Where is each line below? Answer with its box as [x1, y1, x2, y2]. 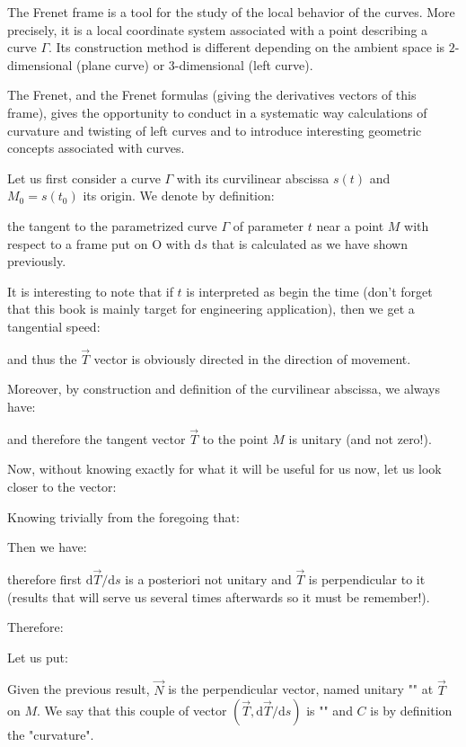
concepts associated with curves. [7, 138, 185, 157]
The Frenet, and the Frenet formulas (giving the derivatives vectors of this [7, 85, 417, 104]
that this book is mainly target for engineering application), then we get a [7, 299, 415, 318]
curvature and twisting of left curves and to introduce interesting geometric [7, 120, 422, 139]
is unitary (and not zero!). [288, 429, 432, 448]
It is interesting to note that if [7, 281, 173, 300]
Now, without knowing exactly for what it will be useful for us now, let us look [7, 459, 442, 478]
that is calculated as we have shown [211, 234, 408, 253]
